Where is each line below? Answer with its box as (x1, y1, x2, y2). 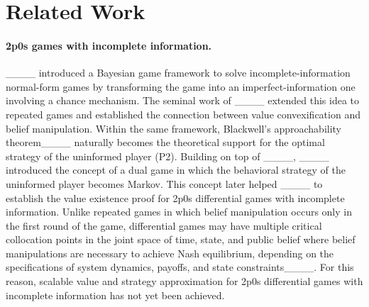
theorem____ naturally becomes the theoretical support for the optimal (6, 135, 325, 150)
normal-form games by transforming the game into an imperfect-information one (6, 79, 356, 94)
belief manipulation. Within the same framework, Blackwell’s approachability (6, 121, 342, 135)
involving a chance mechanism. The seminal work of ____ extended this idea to (6, 93, 360, 108)
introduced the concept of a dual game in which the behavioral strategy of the (6, 162, 346, 177)
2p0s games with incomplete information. (6, 38, 212, 52)
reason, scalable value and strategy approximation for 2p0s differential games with (6, 274, 363, 289)
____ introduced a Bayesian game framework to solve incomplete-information (6, 65, 351, 80)
